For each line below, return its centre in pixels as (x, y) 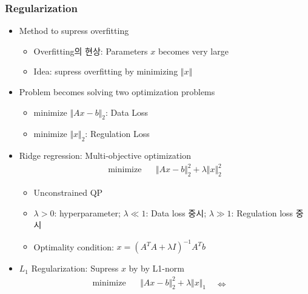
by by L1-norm (156, 268)
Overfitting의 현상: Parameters (91, 51)
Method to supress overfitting (74, 31)
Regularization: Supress (75, 268)
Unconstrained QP (68, 192)
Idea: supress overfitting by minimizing (106, 71)
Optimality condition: (74, 246)
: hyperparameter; (87, 212)
